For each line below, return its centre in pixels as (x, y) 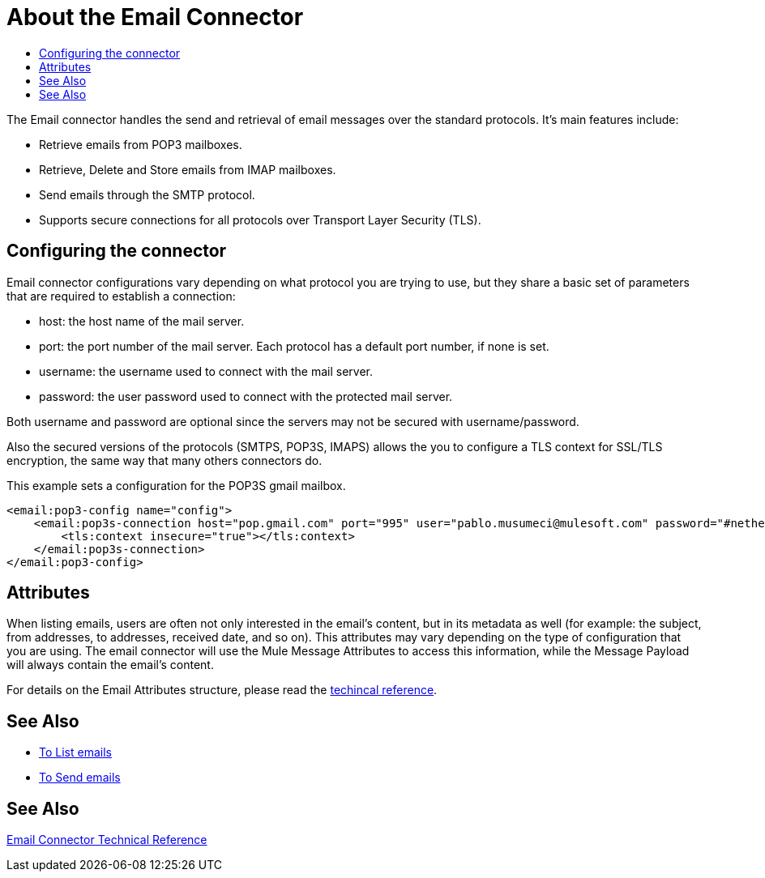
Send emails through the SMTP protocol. (147, 194)
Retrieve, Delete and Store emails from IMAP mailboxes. (188, 169)
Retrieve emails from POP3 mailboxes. (141, 144)
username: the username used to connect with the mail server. (206, 371)
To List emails (75, 752)
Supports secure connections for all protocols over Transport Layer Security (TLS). (260, 219)
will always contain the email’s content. (110, 665)
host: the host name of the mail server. (142, 321)
